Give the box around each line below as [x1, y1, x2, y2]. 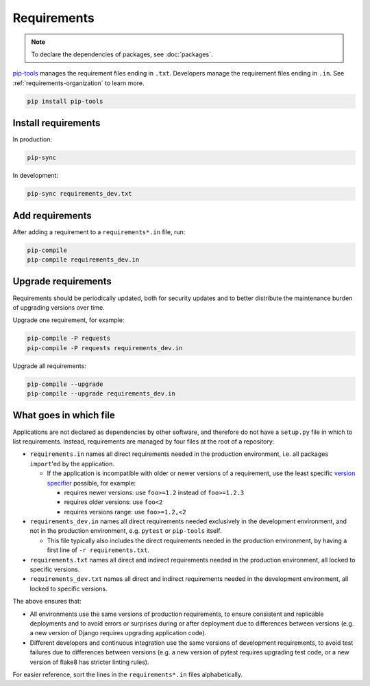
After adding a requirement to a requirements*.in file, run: [12, 227, 186, 236]
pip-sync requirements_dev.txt [27, 190, 133, 198]
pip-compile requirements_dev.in [27, 256, 140, 264]
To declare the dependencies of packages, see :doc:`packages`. [31, 50, 213, 58]
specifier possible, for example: [47, 479, 136, 487]
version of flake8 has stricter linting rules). [29, 658, 149, 666]
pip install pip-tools [27, 97, 103, 105]
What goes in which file [12, 409, 116, 422]
